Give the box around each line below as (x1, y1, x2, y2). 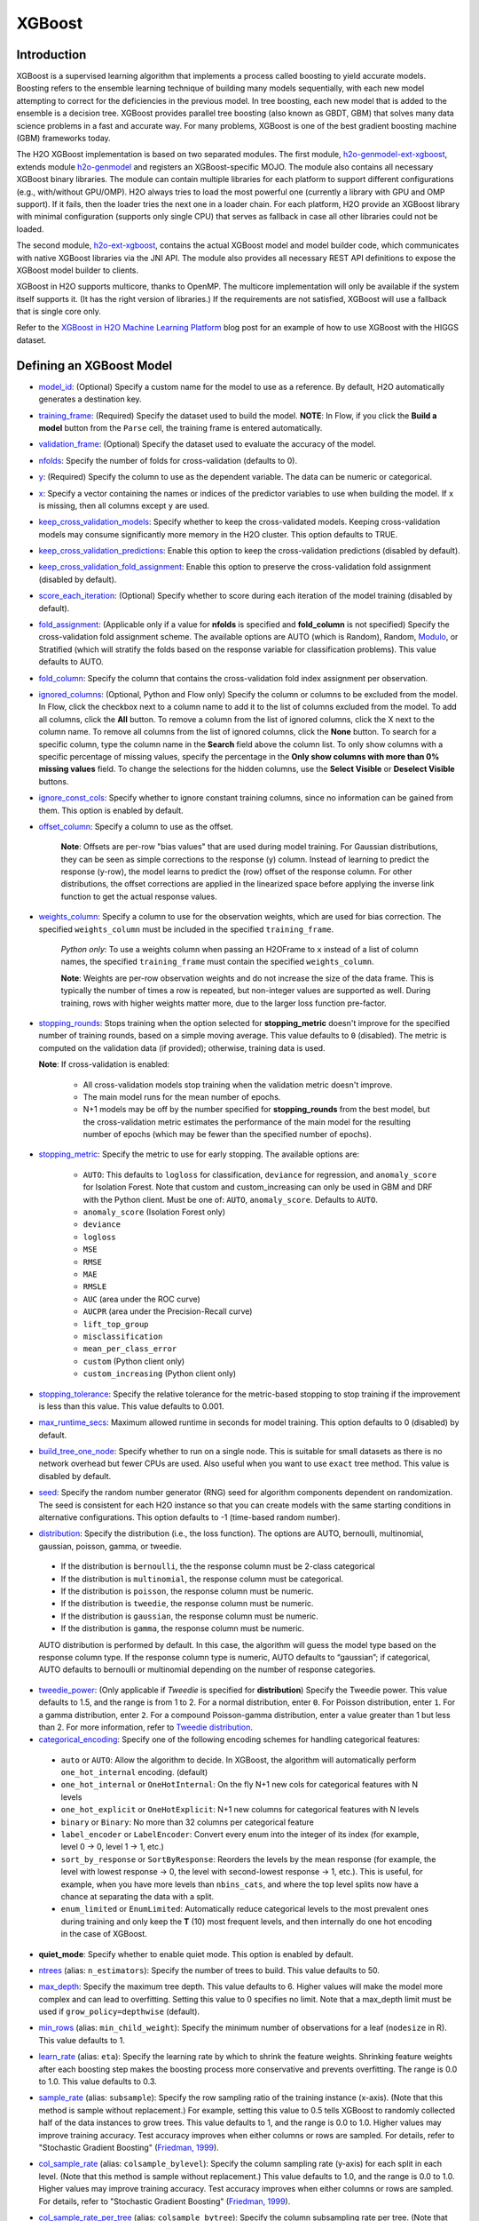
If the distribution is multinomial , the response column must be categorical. (60, 1573, 344, 1584)
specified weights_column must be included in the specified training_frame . (38, 924, 334, 935)
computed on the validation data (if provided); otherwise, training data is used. (38, 1042, 326, 1053)
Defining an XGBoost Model (16, 358, 173, 373)
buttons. (38, 776, 69, 786)
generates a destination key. (38, 394, 142, 404)
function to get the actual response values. (60, 891, 217, 902)
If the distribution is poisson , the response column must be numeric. (60, 1586, 314, 1596)
